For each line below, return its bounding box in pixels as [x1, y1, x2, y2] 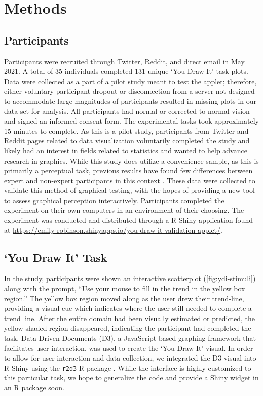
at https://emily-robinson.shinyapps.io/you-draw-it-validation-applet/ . [4, 224, 222, 235]
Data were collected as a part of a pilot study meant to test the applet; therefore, [4, 75, 257, 86]
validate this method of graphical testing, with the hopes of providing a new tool [4, 185, 255, 195]
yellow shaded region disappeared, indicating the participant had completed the [4, 323, 251, 333]
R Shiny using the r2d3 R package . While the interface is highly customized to [4, 362, 251, 373]
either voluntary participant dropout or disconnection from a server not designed [4, 86, 255, 96]
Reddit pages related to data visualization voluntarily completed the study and [4, 135, 250, 146]
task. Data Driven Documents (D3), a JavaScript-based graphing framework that [4, 333, 256, 343]
